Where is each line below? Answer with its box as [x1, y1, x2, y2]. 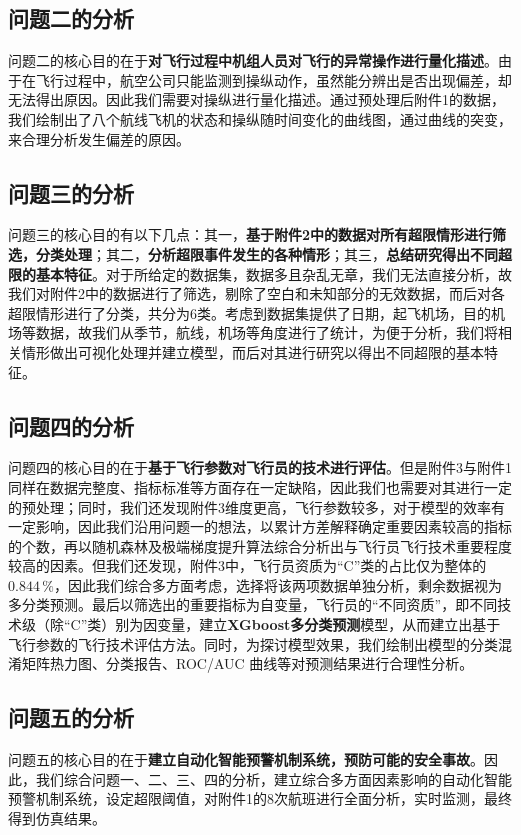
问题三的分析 [8, 177, 134, 208]
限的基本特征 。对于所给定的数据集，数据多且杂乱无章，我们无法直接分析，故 [8, 263, 512, 284]
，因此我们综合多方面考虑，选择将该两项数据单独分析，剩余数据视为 [53, 574, 502, 595]
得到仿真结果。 [8, 807, 106, 828]
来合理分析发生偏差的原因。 [8, 128, 190, 149]
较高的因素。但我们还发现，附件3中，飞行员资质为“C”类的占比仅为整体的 [8, 555, 487, 576]
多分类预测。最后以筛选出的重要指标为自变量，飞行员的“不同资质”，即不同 [8, 594, 498, 615]
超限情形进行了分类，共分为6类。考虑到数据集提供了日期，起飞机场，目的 [8, 302, 491, 323]
